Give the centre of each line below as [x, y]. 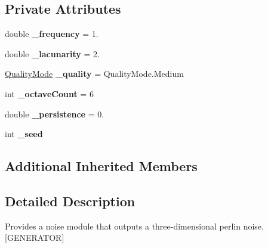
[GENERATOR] [35, 238]
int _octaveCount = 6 [49, 93]
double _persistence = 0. [55, 114]
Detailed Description [70, 201]
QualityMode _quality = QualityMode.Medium [94, 74]
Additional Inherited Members [101, 166]
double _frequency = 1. [52, 34]
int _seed [24, 134]
